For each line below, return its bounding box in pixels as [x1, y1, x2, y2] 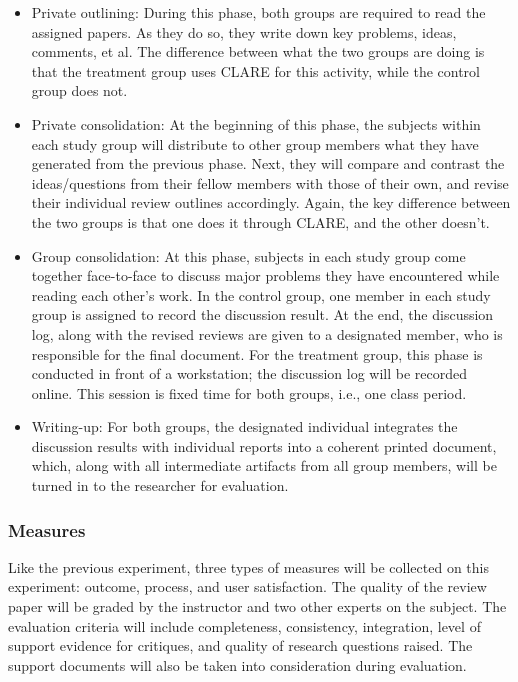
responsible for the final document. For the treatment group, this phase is [31, 343, 483, 364]
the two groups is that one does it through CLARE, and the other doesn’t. [31, 211, 490, 232]
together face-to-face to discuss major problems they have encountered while [31, 265, 500, 286]
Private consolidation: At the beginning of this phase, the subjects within [31, 113, 481, 134]
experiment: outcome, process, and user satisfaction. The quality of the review [8, 576, 487, 597]
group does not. [31, 80, 128, 101]
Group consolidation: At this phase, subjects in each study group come [31, 245, 466, 266]
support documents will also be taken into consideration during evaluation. [8, 654, 467, 675]
